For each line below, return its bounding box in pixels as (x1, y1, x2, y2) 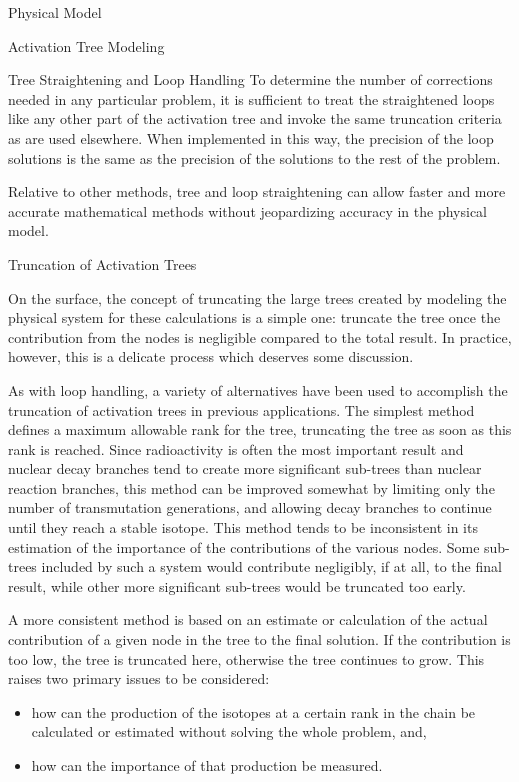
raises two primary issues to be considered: (8, 668, 270, 689)
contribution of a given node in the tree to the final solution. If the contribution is (8, 629, 511, 650)
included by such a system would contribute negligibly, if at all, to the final (41, 556, 502, 577)
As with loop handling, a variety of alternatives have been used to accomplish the (8, 379, 508, 400)
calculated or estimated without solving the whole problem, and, (31, 721, 427, 742)
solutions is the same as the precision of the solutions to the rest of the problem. (8, 147, 501, 168)
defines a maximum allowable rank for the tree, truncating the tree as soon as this (8, 419, 512, 440)
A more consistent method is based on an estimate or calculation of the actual (8, 609, 488, 630)
